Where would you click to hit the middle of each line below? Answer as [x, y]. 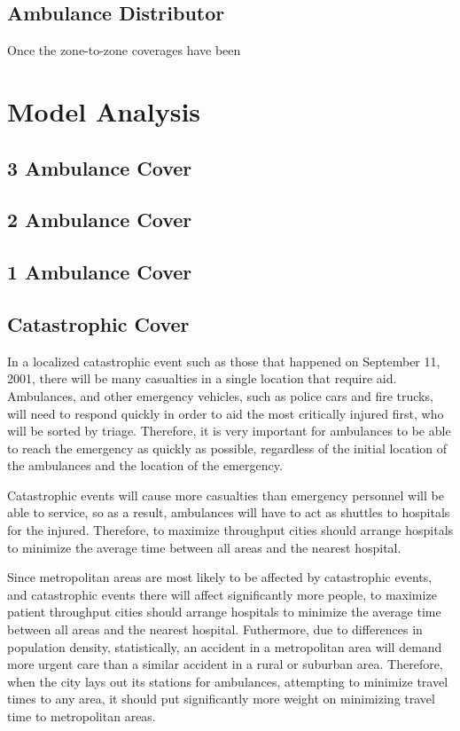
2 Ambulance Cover [100, 220]
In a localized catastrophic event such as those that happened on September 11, [224, 361]
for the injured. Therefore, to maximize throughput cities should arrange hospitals [230, 530]
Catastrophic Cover [98, 323]
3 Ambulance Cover [100, 167]
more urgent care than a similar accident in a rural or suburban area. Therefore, [225, 664]
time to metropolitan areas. [82, 716]
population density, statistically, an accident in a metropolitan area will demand [225, 646]
